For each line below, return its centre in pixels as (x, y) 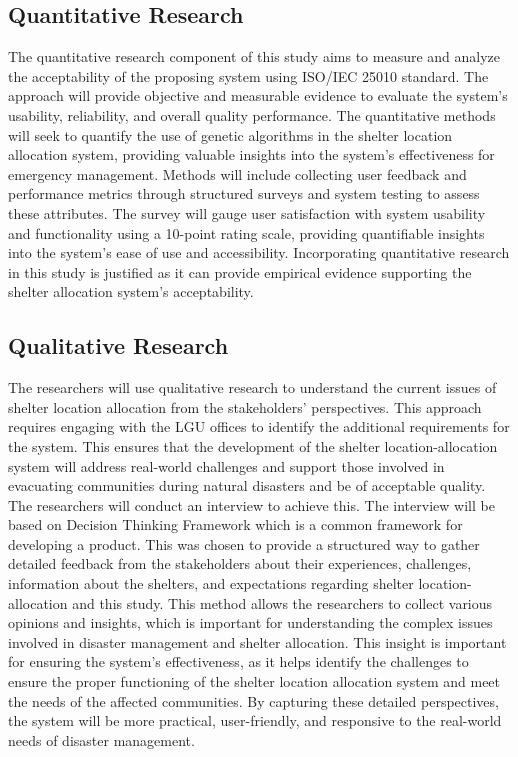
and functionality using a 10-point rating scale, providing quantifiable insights (246, 232)
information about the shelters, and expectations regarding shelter (211, 583)
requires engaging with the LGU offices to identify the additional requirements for (259, 426)
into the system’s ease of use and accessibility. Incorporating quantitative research (259, 252)
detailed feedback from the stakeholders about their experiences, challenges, (240, 563)
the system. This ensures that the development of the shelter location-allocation (253, 445)
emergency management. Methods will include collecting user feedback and (237, 173)
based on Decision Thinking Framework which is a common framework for (235, 524)
